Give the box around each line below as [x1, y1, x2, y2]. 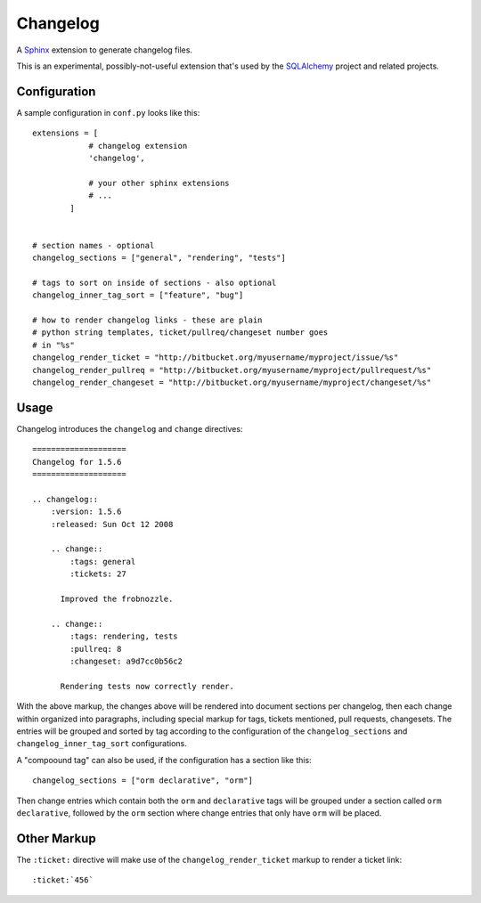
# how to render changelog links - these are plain [32, 315, 263, 325]
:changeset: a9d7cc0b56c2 [69, 655, 183, 666]
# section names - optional [32, 240, 155, 250]
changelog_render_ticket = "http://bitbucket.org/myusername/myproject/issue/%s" [32, 353, 399, 362]
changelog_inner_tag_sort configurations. [16, 738, 187, 749]
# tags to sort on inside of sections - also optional [32, 277, 277, 288]
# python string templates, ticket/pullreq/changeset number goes [32, 328, 329, 338]
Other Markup [16, 831, 97, 846]
